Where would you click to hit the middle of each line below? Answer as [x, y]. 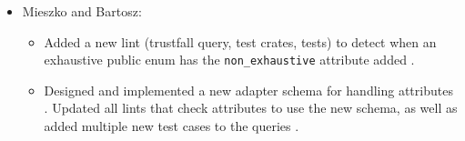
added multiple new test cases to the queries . [172, 126]
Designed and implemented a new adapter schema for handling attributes [248, 90]
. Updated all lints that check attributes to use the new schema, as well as [251, 108]
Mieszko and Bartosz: [82, 11]
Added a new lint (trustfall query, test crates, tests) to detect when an [240, 41]
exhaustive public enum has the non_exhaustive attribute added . [229, 60]
